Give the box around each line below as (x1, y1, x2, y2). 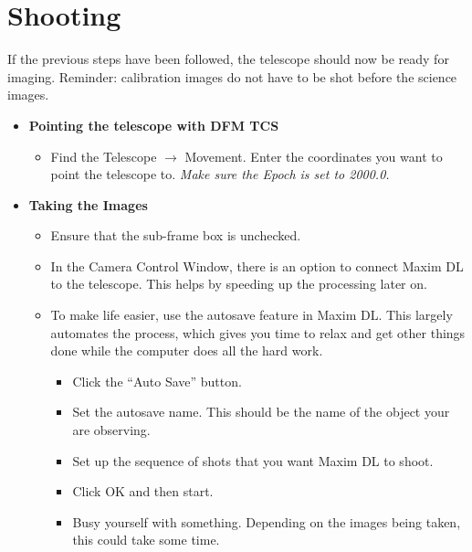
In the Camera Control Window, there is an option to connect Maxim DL (50, 256, 464, 275)
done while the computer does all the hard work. (50, 341, 323, 360)
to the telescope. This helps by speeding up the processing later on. (50, 274, 427, 293)
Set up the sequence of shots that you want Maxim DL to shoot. (72, 451, 434, 470)
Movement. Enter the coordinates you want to (184, 146, 443, 165)
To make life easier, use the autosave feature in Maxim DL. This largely (50, 305, 453, 324)
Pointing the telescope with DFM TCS (28, 115, 279, 134)
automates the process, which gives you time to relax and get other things (50, 323, 466, 342)
